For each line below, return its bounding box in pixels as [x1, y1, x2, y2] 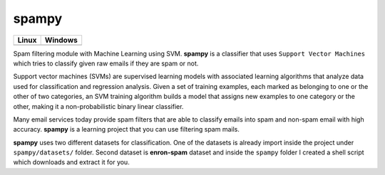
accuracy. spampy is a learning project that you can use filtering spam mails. [13, 125, 240, 134]
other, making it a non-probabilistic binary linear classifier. [13, 102, 184, 110]
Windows [44, 35, 78, 45]
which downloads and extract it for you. [13, 158, 130, 166]
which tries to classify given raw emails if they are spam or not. [13, 59, 199, 68]
